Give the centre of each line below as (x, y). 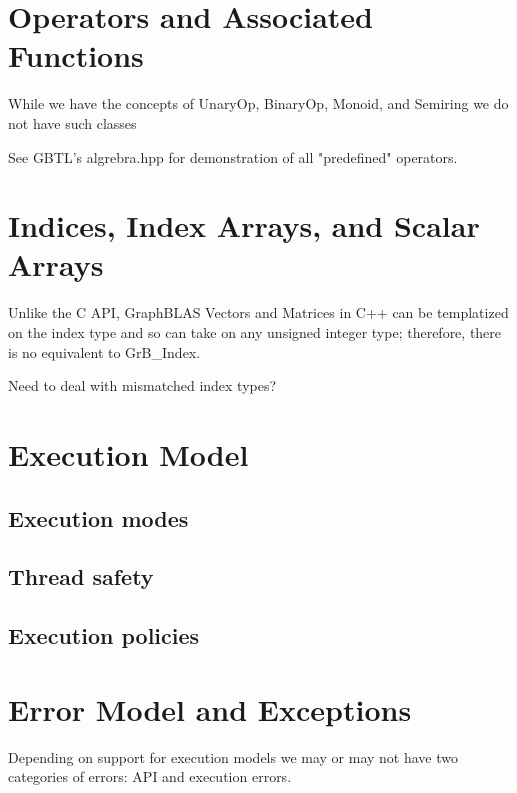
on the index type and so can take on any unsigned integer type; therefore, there (255, 332)
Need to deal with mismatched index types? (142, 385)
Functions (76, 55)
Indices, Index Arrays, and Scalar (244, 225)
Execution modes (98, 517)
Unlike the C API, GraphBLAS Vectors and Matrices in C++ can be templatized (258, 312)
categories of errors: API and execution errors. (150, 776)
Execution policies (104, 635)
